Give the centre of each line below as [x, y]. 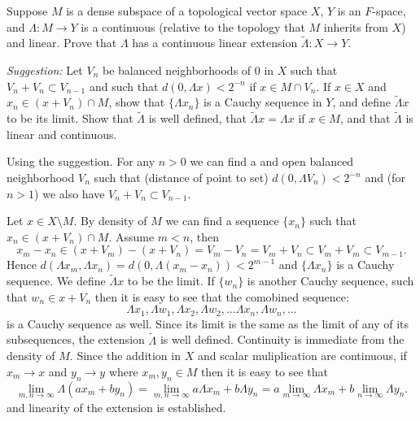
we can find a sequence [222, 221]
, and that [365, 118]
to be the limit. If [171, 281]
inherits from [356, 26]
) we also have [70, 193]
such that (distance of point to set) [181, 177]
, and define [361, 102]
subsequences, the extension [76, 339]
